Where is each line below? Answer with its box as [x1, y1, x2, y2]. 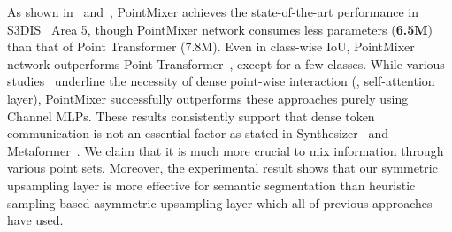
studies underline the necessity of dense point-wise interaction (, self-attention [7, 72, 435, 90]
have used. [7, 211, 64, 229]
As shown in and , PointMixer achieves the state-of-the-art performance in [7, 3, 418, 20]
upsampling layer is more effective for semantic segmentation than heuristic [7, 175, 416, 194]
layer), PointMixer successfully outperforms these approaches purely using [7, 89, 409, 107]
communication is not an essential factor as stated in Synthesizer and [7, 124, 389, 143]
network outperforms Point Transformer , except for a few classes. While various [7, 54, 445, 73]
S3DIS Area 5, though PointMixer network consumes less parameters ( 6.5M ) [7, 19, 433, 38]
